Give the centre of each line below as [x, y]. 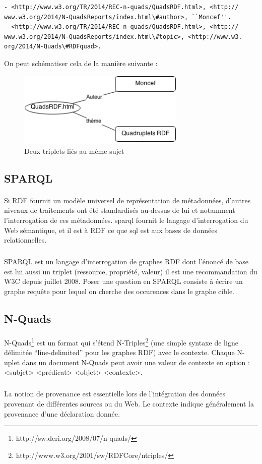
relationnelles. [25, 240]
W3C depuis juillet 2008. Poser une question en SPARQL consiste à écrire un [123, 281]
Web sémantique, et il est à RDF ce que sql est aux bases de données [111, 230]
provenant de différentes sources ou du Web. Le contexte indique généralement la [129, 403]
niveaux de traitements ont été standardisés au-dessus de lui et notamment [120, 210]
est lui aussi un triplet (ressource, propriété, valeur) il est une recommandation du [131, 271]
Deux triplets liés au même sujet [74, 151]
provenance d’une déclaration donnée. [62, 413]
